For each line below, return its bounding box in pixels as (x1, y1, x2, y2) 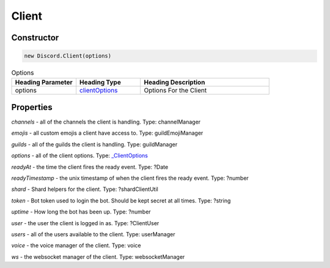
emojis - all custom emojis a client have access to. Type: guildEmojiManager (11, 129, 204, 137)
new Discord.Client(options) (24, 53, 112, 59)
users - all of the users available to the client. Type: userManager (11, 230, 175, 238)
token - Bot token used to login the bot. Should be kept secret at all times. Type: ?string (11, 196, 231, 204)
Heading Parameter (15, 78, 73, 86)
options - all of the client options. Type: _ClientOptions (11, 152, 148, 159)
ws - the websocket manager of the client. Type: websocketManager (11, 253, 185, 260)
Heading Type (79, 78, 122, 86)
